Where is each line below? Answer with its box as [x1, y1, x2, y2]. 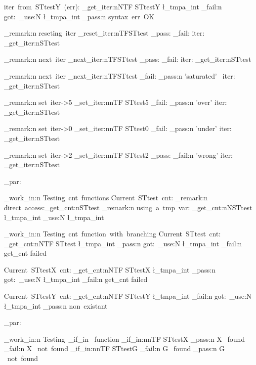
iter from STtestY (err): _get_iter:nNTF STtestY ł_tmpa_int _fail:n [4, 1, 222, 11]
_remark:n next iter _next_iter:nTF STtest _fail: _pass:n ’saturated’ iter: [4, 70, 235, 81]
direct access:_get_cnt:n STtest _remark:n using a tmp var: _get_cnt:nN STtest [4, 202, 253, 212]
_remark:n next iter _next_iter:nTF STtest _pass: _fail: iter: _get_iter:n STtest [4, 54, 252, 64]
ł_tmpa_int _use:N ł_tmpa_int [4, 212, 104, 222]
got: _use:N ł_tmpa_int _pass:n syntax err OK [4, 11, 155, 21]
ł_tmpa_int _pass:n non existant [4, 300, 108, 311]
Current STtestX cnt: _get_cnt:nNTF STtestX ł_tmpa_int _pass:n [4, 264, 216, 274]
